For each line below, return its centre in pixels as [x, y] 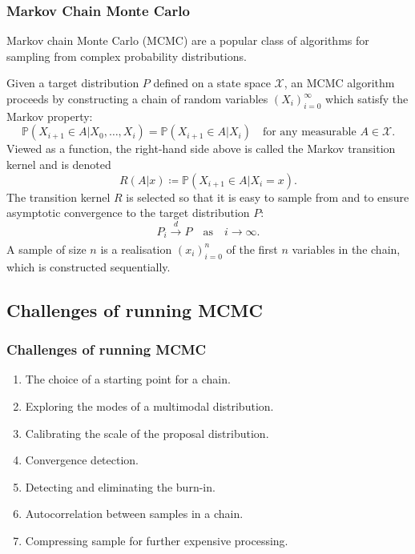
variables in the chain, [346, 249]
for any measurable [309, 132]
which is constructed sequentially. [89, 266]
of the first [252, 249]
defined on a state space [212, 83]
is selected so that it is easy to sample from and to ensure [268, 197]
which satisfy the [367, 98]
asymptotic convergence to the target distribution [128, 213]
